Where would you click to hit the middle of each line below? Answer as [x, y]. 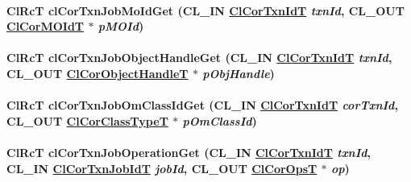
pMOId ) [121, 26]
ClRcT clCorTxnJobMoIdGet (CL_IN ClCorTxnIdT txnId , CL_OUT [205, 10]
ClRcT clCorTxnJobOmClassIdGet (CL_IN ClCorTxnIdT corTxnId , [202, 105]
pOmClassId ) [220, 120]
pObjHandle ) [239, 73]
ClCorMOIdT [46, 26]
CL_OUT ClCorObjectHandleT [98, 73]
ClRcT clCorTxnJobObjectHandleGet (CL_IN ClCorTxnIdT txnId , [199, 58]
